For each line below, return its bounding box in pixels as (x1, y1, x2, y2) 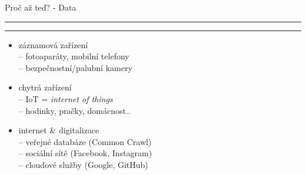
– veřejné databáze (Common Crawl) (18, 135, 152, 147)
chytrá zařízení (18, 81, 72, 93)
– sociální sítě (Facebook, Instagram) (18, 147, 152, 159)
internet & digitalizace (18, 124, 99, 136)
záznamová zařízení (18, 38, 88, 51)
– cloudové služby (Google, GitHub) (18, 158, 148, 170)
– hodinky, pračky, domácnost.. (18, 104, 131, 116)
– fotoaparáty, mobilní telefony (18, 50, 129, 62)
